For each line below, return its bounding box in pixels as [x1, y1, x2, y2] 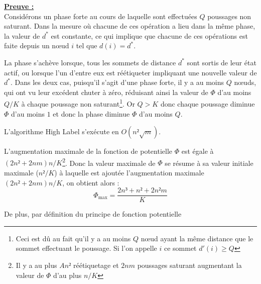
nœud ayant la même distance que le [141, 233, 253, 243]
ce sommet [164, 243, 197, 253]
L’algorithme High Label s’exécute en [4, 126, 119, 137]
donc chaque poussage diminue [160, 99, 255, 109]
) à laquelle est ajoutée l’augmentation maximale [54, 167, 204, 178]
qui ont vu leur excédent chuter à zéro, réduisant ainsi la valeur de [4, 86, 208, 97]
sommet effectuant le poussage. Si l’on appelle [16, 243, 157, 253]
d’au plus [53, 269, 82, 280]
